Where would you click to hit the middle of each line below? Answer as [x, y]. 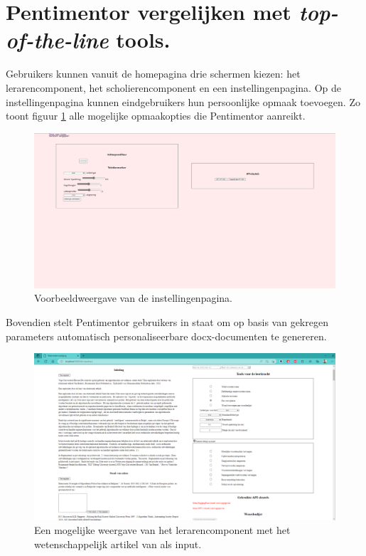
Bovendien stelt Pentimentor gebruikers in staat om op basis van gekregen [167, 322]
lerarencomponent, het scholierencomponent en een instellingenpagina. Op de [174, 87]
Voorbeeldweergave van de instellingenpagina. [134, 298]
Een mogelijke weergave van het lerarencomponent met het [162, 530]
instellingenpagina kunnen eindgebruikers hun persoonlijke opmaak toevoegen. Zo [183, 101]
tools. [143, 40]
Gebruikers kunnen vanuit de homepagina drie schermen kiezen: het [153, 74]
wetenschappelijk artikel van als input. [118, 544]
